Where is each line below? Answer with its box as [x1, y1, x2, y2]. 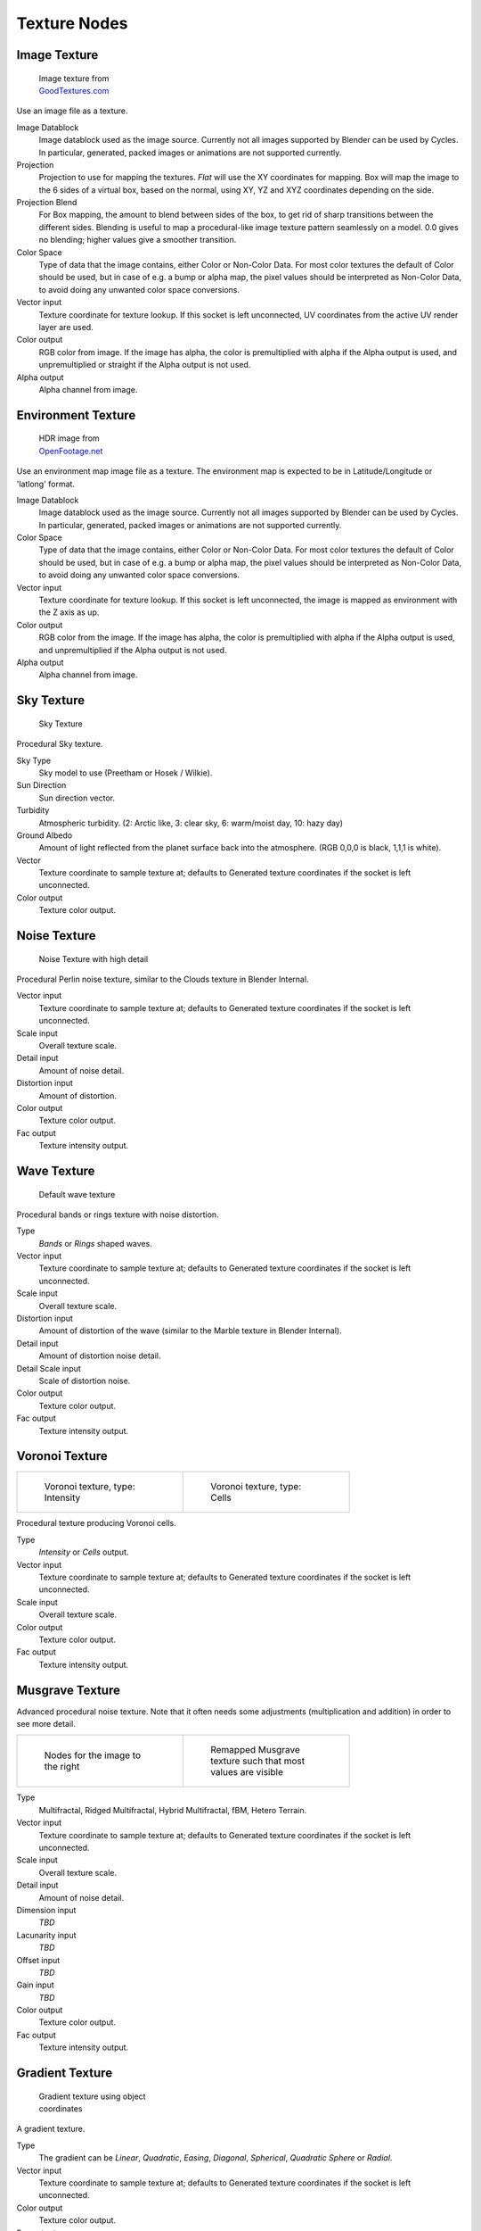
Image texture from [38, 72, 110, 84]
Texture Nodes [16, 13, 128, 33]
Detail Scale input [16, 1363, 82, 1373]
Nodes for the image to [44, 1749, 142, 1762]
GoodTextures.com [38, 85, 110, 95]
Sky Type [16, 755, 52, 766]
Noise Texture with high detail [38, 953, 149, 964]
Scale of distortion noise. [38, 1375, 131, 1386]
